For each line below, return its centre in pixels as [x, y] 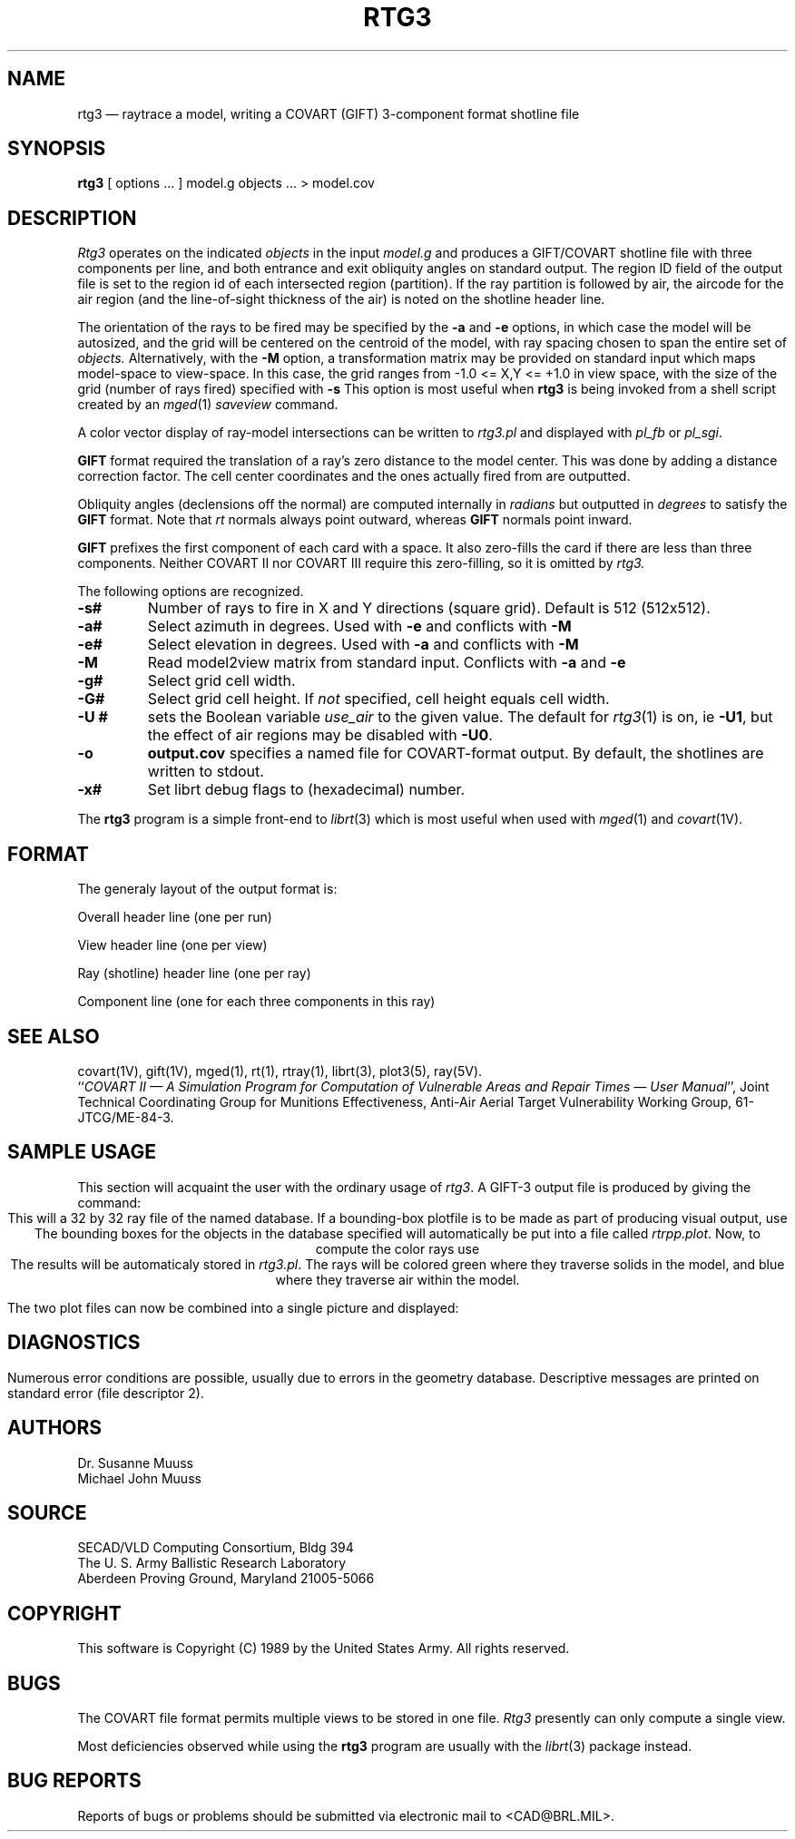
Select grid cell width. [221, 681]
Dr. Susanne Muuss [135, 1462]
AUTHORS [55, 1428]
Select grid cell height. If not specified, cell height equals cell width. [378, 699]
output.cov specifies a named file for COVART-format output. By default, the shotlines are [456, 753]
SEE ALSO [54, 1036]
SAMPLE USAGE [82, 1152]
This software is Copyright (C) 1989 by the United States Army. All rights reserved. [324, 1648]
